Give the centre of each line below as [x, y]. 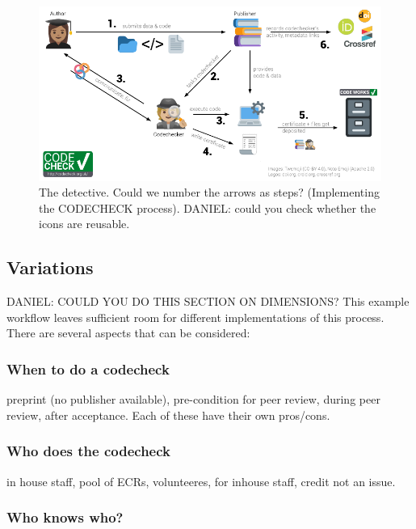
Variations [50, 267]
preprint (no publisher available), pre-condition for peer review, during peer [193, 399]
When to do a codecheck [88, 368]
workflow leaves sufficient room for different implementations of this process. [195, 317]
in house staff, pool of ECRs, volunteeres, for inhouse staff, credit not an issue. [201, 481]
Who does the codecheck [88, 451]
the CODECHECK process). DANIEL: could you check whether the [208, 207]
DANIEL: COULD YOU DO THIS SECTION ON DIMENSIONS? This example [208, 301]
